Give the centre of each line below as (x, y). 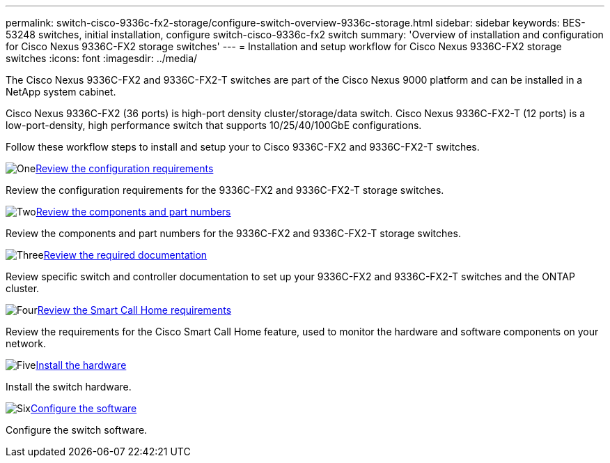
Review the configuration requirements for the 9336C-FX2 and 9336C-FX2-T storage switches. (225, 190)
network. (26, 343)
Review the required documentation (125, 255)
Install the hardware (81, 365)
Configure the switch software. (77, 430)
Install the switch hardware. (69, 387)
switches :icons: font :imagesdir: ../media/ (102, 58)
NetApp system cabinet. (61, 92)
